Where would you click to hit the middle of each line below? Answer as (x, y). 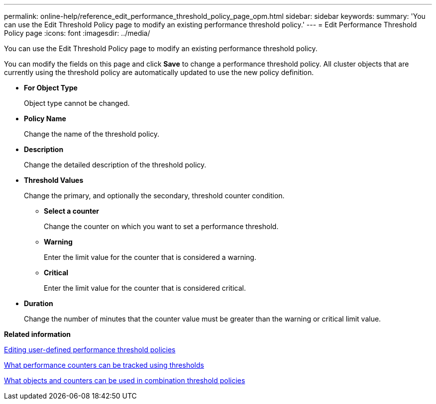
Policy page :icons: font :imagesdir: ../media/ (77, 33)
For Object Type (51, 88)
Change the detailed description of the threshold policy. (115, 165)
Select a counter (72, 211)
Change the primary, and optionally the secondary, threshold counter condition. (154, 196)
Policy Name (45, 119)
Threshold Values (54, 180)
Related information (38, 334)
